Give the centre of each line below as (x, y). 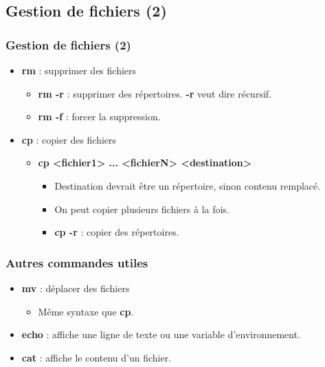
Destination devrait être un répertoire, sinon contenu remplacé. (188, 185)
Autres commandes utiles (77, 262)
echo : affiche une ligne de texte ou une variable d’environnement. (161, 334)
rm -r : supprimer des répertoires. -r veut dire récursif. (155, 93)
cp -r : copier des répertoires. (117, 232)
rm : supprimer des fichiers (79, 70)
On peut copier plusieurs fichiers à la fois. (142, 209)
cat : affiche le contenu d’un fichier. (97, 357)
